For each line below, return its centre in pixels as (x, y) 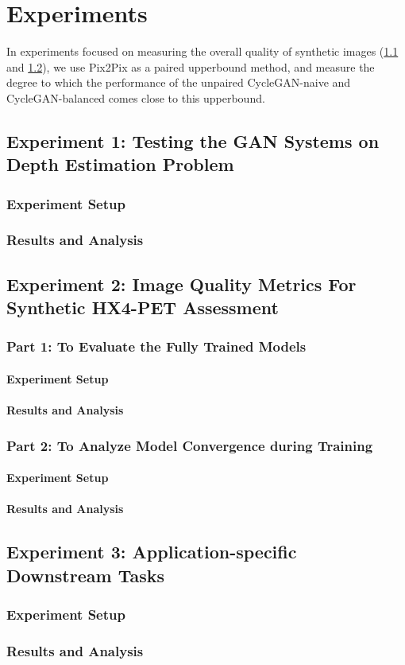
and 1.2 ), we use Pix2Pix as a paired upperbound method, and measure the (191, 66)
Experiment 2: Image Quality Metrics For (181, 284)
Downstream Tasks (85, 575)
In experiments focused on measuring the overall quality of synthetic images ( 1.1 (202, 51)
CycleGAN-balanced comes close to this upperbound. (136, 97)
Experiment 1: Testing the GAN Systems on (193, 140)
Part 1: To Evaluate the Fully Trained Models (156, 346)
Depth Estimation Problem (120, 164)
